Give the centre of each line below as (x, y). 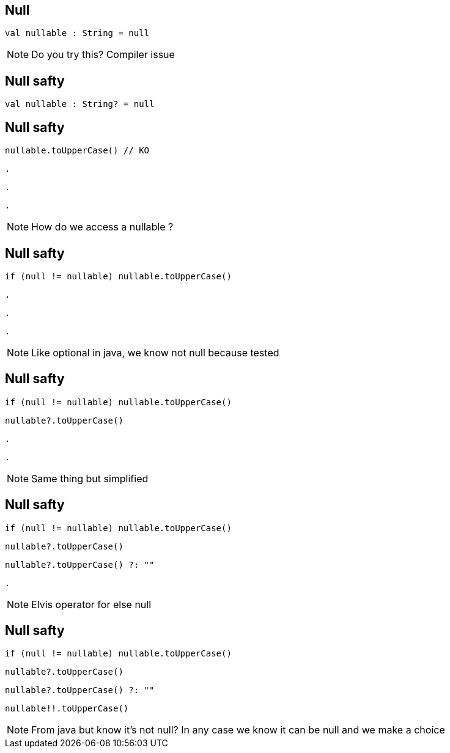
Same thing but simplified (90, 478)
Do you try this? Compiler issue (103, 55)
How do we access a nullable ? (102, 227)
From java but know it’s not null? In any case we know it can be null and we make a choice (238, 730)
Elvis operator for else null (91, 604)
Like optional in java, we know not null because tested (155, 352)
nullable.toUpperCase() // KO (77, 151)
